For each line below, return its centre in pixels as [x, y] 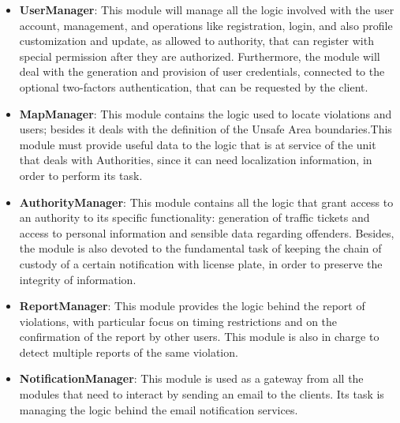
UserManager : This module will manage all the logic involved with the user [207, 9]
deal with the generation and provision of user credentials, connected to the [202, 71]
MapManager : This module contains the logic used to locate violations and [206, 113]
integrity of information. [78, 279]
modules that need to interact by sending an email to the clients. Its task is [202, 394]
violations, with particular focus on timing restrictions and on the [178, 321]
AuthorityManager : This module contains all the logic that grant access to [206, 202]
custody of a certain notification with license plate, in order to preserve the [201, 263]
